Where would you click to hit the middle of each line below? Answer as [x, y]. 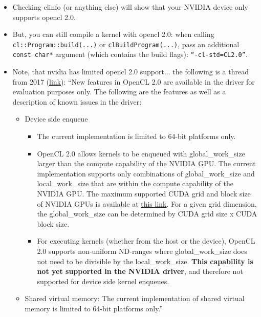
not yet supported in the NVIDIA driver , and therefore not [140, 271]
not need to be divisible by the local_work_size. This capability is [145, 261]
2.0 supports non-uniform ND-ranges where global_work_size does [142, 251]
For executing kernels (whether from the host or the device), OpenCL [146, 241]
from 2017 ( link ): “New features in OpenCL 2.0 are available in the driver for [134, 81]
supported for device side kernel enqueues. [103, 281]
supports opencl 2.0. [44, 17]
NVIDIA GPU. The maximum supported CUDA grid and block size [144, 194]
